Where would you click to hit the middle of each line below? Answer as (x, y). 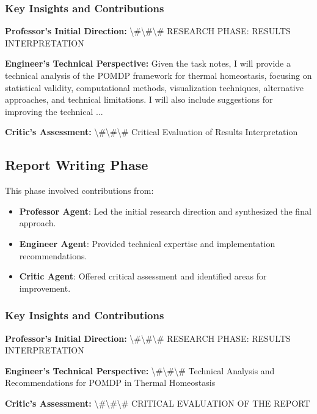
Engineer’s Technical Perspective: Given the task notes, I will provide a (148, 63)
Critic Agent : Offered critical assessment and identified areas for (143, 276)
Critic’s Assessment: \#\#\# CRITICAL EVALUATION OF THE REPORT (158, 403)
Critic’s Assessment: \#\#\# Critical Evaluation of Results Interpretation (151, 132)
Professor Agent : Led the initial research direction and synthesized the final (165, 211)
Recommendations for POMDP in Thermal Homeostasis (110, 383)
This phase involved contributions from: (79, 190)
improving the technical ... (54, 111)
